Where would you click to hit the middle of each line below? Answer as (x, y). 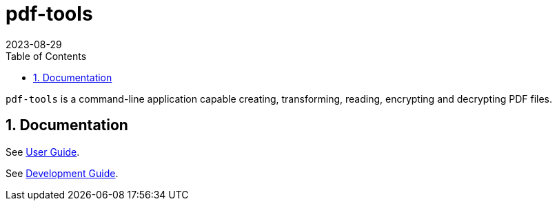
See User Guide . (43, 152)
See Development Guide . (62, 173)
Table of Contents (46, 56)
